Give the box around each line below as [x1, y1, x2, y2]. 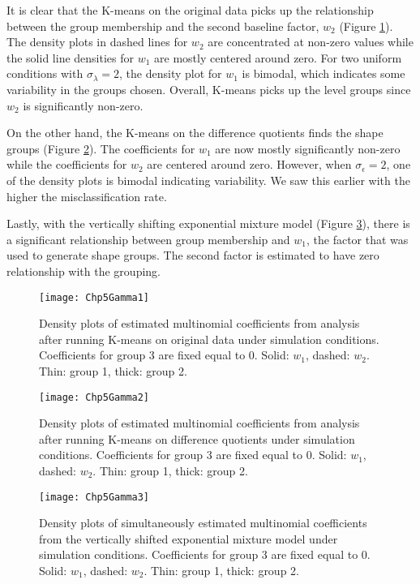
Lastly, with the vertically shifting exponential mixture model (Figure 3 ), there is [6, 215, 410, 232]
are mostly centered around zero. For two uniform [154, 49, 402, 66]
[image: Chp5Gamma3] [39, 491, 150, 503]
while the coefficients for [6, 156, 127, 173]
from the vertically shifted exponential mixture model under [39, 530, 338, 547]
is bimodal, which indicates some [242, 65, 405, 82]
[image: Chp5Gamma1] [39, 291, 150, 303]
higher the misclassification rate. [6, 187, 167, 204]
